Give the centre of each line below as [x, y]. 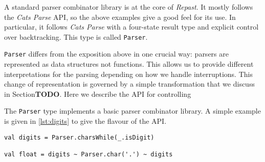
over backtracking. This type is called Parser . [76, 36]
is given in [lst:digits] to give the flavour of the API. [85, 121]
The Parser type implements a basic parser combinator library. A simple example [132, 111]
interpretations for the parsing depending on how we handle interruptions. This [128, 74]
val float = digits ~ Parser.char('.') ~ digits [89, 155]
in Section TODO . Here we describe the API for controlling [98, 93]
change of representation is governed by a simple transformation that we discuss [129, 84]
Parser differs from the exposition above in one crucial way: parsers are [116, 54]
